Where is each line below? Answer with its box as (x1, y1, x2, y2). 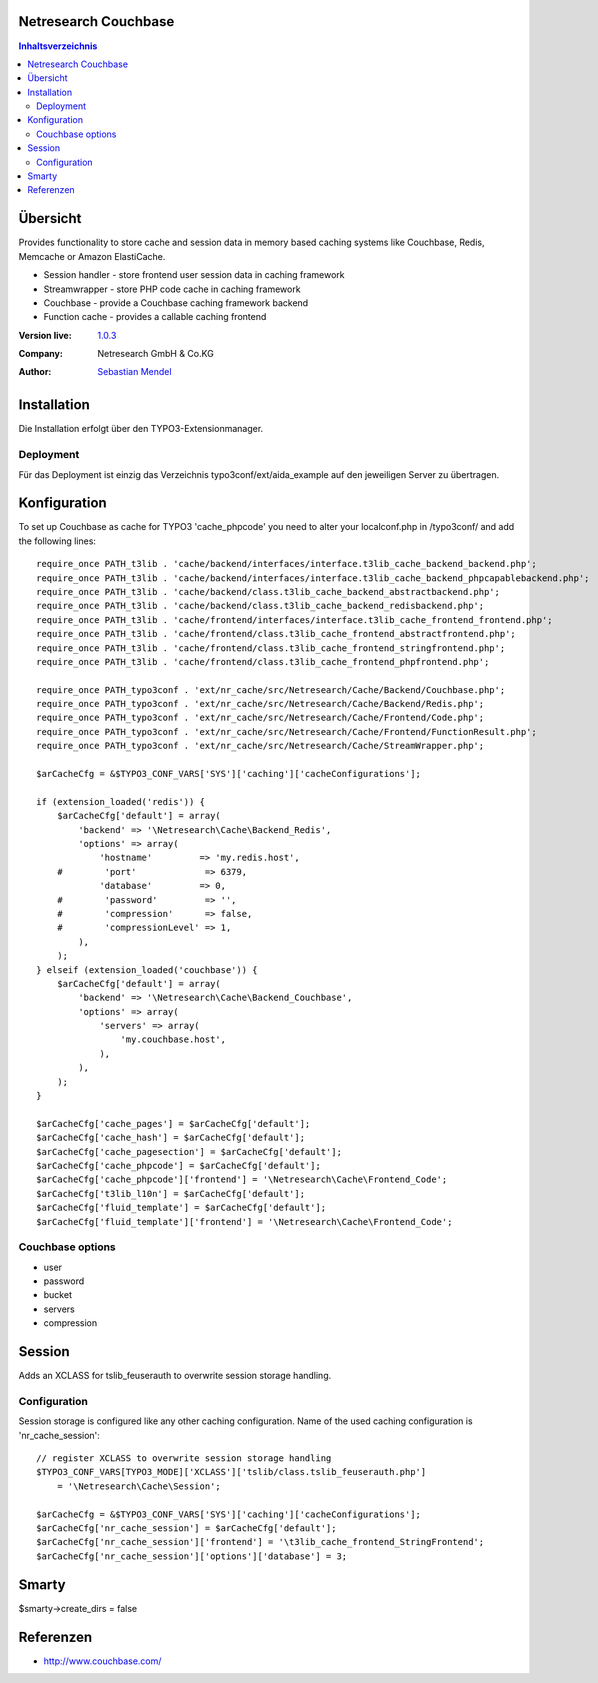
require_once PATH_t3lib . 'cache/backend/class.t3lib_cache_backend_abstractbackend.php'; (36, 586, 500, 597)
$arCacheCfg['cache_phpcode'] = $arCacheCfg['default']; (36, 1160, 322, 1171)
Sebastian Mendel (97, 366, 172, 378)
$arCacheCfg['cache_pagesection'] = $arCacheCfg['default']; (36, 1146, 342, 1157)
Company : (18, 348, 64, 360)
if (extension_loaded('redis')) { (36, 796, 205, 807)
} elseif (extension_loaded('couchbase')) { (36, 964, 259, 975)
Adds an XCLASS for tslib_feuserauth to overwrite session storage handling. (18, 1370, 332, 1382)
